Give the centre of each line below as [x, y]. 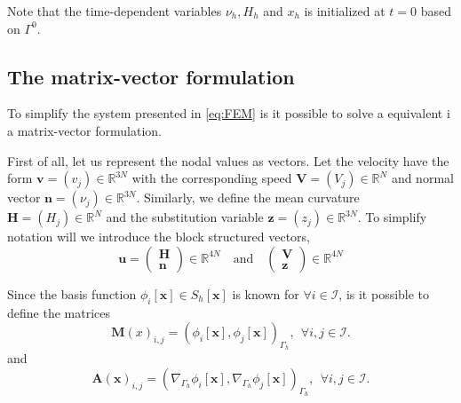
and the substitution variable [185, 217]
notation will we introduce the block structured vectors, [159, 237]
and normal [422, 178]
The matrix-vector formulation [151, 76]
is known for [266, 293]
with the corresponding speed [212, 178]
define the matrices [59, 312]
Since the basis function [72, 293]
